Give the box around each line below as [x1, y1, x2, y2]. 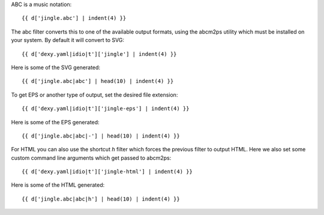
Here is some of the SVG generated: [11, 64, 101, 71]
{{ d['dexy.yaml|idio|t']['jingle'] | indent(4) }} [22, 50, 177, 57]
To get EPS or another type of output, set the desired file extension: [11, 91, 178, 98]
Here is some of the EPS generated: [11, 118, 100, 126]
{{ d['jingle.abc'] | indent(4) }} [22, 15, 127, 22]
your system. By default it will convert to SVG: [11, 37, 124, 44]
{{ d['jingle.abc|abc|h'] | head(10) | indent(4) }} [22, 195, 180, 202]
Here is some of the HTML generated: [11, 181, 105, 189]
